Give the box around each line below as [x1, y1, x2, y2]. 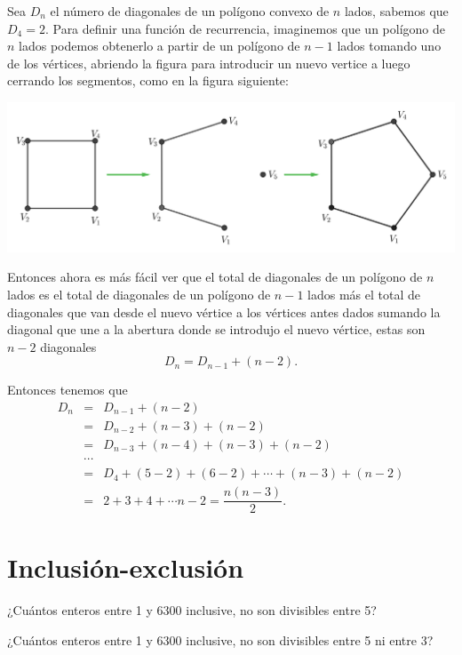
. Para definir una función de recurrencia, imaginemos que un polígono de [44, 19, 446, 37]
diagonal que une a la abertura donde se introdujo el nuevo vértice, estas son [7, 320, 426, 339]
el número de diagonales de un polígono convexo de [50, 2, 330, 20]
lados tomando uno [337, 36, 442, 55]
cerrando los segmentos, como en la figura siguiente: [7, 71, 289, 90]
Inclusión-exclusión [7, 549, 244, 586]
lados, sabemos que [344, 2, 449, 20]
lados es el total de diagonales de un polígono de [7, 284, 271, 303]
